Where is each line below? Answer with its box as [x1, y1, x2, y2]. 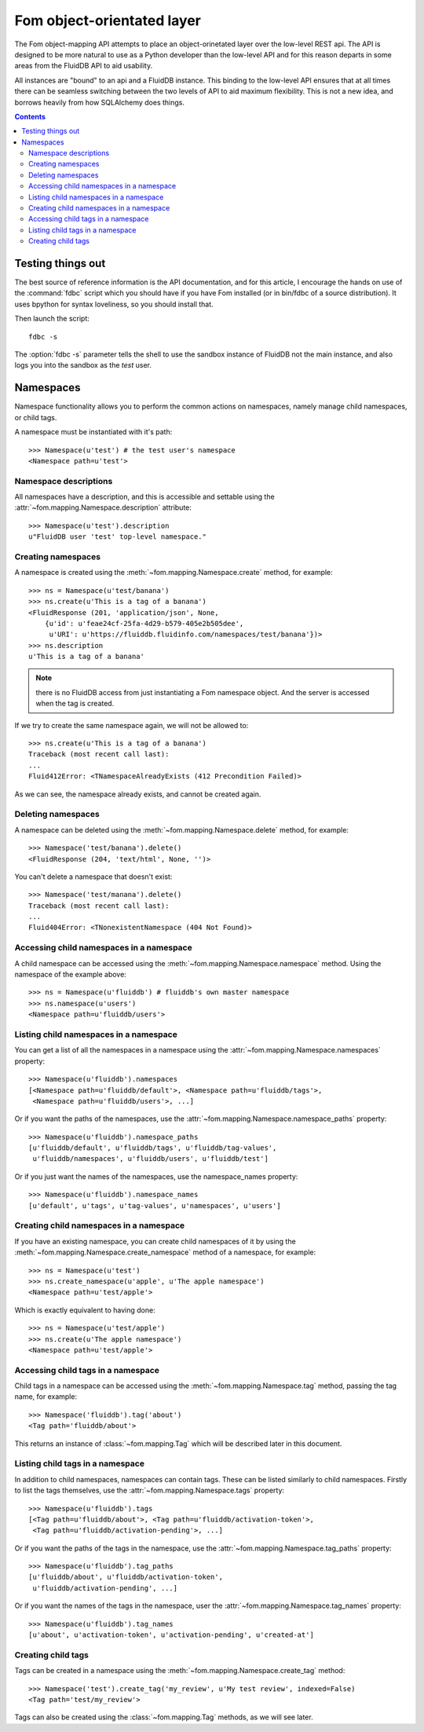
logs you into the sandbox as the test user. [14, 361, 152, 370]
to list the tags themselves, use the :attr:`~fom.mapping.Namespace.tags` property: [14, 1485, 285, 1496]
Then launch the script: [14, 314, 90, 324]
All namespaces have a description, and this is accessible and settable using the [14, 492, 275, 502]
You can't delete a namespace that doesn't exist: [14, 872, 173, 881]
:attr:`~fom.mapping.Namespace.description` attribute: [14, 503, 192, 512]
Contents [14, 112, 46, 121]
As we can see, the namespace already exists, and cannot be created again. [14, 789, 261, 799]
